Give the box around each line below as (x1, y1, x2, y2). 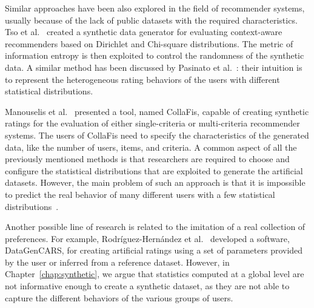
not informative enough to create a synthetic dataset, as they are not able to (5, 280, 290, 292)
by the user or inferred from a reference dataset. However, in (5, 255, 230, 268)
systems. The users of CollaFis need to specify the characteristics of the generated (5, 128, 309, 141)
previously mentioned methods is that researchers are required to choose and (5, 152, 290, 165)
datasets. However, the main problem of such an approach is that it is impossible (5, 176, 306, 189)
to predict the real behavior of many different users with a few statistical (5, 188, 275, 200)
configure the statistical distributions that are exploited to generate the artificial (5, 164, 303, 177)
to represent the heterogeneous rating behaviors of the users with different (5, 73, 280, 85)
